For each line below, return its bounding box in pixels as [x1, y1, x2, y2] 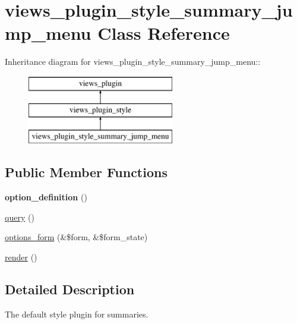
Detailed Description [5, 279, 135, 298]
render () [5, 250, 37, 263]
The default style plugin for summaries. [5, 307, 148, 320]
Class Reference [97, 21, 230, 45]
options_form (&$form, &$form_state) [5, 231, 148, 243]
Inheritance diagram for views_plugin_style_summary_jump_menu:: [5, 55, 261, 68]
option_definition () [5, 191, 87, 203]
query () [5, 210, 34, 223]
